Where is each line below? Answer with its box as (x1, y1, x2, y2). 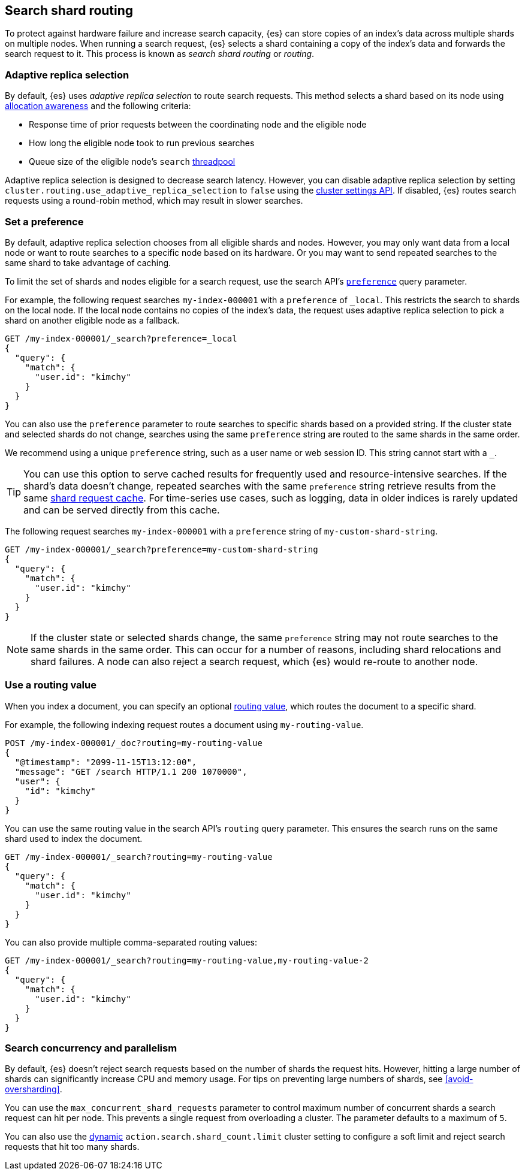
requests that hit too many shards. (5, 1141, 140, 1152)
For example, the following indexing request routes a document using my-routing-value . (5, 719, 364, 730)
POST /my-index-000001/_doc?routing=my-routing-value (5, 738, 262, 748)
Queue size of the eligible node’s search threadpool (29, 156, 236, 167)
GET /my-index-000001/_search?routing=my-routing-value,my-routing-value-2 (5, 955, 369, 965)
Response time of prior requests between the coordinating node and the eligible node (29, 119, 367, 130)
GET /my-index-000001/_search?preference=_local (5, 333, 237, 343)
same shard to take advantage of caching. (5, 257, 171, 268)
